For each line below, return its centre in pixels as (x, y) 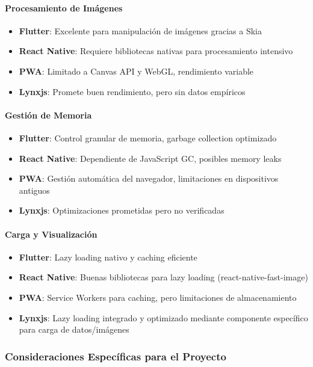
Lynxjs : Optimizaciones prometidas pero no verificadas (122, 210)
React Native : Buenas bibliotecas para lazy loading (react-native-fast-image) (163, 277)
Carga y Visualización (51, 234)
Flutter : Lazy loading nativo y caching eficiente (108, 257)
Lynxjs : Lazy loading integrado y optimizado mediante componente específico (163, 317)
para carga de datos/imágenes (74, 329)
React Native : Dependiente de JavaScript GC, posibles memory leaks (150, 158)
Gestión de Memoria (48, 115)
